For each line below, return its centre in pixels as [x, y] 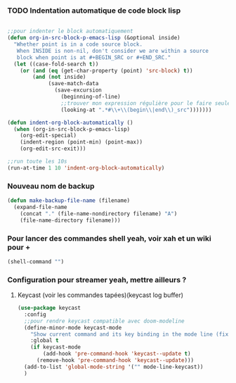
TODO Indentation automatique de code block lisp [94, 11]
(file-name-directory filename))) [70, 220]
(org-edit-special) [48, 136]
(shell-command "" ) [36, 262]
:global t [45, 341]
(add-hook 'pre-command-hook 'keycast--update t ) [117, 354]
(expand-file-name [41, 207]
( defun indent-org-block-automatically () [70, 123]
